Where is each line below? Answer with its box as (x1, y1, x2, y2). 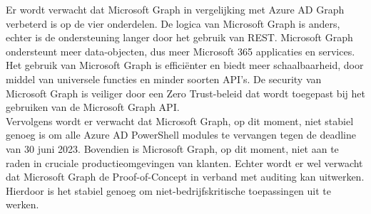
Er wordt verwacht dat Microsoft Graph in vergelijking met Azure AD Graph (6, 2, 345, 16)
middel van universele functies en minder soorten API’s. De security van (6, 71, 322, 86)
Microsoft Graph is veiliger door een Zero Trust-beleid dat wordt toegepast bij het (6, 85, 365, 100)
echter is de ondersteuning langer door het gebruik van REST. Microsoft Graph (6, 30, 353, 45)
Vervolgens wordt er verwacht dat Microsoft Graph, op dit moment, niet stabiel (6, 113, 354, 128)
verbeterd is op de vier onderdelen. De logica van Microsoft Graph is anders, (6, 16, 340, 31)
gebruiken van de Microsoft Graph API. (6, 100, 180, 114)
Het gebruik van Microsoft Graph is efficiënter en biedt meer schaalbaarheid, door (6, 58, 364, 73)
